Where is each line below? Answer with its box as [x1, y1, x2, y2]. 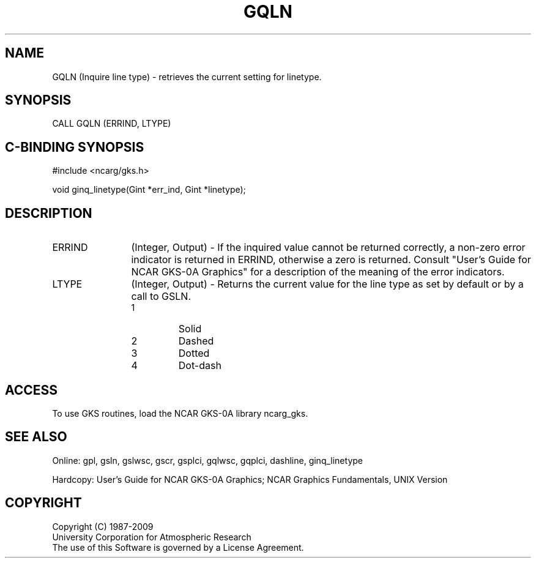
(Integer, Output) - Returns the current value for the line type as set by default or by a [131, 278, 524, 291]
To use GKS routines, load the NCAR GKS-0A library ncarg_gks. [52, 408, 308, 419]
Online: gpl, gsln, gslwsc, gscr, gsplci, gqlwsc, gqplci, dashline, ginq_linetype [52, 455, 363, 466]
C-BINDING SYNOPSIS [5, 139, 144, 155]
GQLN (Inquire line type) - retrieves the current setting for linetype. [52, 71, 322, 82]
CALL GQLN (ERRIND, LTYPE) [52, 118, 171, 129]
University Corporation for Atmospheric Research [52, 531, 251, 542]
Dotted [178, 347, 210, 360]
